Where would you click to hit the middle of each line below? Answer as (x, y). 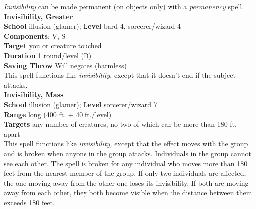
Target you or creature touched (53, 46)
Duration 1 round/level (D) (48, 55)
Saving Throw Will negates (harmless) (65, 65)
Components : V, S (35, 36)
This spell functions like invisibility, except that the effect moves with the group (126, 143)
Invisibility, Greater (39, 16)
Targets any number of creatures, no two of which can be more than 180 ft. (120, 124)
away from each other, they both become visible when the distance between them (128, 192)
